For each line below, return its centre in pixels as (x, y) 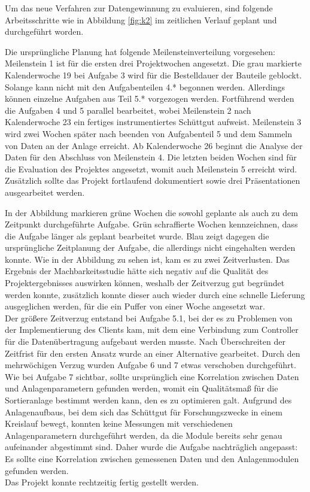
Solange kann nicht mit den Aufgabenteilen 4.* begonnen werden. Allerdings (145, 86)
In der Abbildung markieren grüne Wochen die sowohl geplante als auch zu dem (151, 212)
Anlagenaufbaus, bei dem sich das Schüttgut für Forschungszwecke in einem (144, 411)
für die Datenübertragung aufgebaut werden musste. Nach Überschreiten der (145, 341)
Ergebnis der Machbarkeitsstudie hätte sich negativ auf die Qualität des (137, 271)
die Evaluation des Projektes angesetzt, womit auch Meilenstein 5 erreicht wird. (151, 168)
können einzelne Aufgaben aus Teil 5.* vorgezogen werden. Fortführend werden (150, 98)
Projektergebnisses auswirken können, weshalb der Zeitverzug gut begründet (145, 283)
